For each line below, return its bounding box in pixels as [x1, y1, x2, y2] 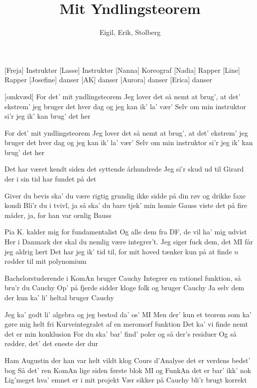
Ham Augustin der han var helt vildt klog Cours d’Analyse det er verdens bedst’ [4, 355, 251, 365]
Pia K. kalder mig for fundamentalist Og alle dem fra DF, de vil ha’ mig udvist [4, 226, 247, 237]
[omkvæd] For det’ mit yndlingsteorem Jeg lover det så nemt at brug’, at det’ [4, 91, 241, 101]
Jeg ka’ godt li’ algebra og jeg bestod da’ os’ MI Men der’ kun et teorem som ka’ [4, 309, 252, 319]
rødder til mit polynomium [4, 256, 87, 266]
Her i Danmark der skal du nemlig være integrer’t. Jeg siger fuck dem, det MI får [4, 236, 253, 247]
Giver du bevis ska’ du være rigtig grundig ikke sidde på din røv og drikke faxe [4, 190, 246, 200]
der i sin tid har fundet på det [4, 174, 97, 184]
